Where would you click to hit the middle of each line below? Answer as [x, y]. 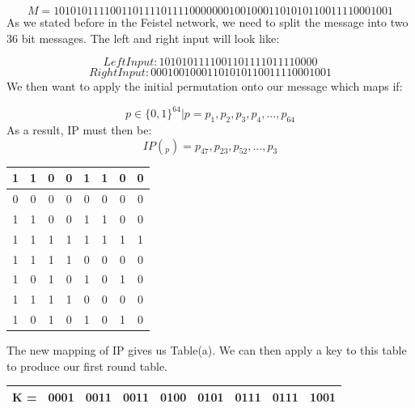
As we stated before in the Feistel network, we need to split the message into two [207, 22]
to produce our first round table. [87, 365]
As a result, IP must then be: [79, 130]
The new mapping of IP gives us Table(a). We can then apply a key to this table [207, 350]
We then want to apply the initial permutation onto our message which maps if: [205, 86]
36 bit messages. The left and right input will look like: [143, 38]
